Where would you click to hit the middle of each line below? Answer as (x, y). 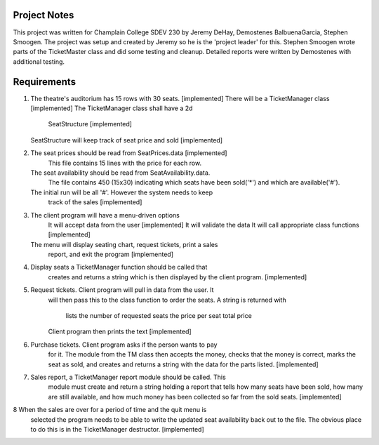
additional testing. (39, 61)
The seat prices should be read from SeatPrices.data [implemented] (129, 153)
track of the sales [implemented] (95, 202)
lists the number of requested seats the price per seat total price (159, 316)
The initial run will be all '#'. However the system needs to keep (122, 192)
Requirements (45, 82)
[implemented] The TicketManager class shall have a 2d (112, 108)
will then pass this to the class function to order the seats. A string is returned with (167, 300)
